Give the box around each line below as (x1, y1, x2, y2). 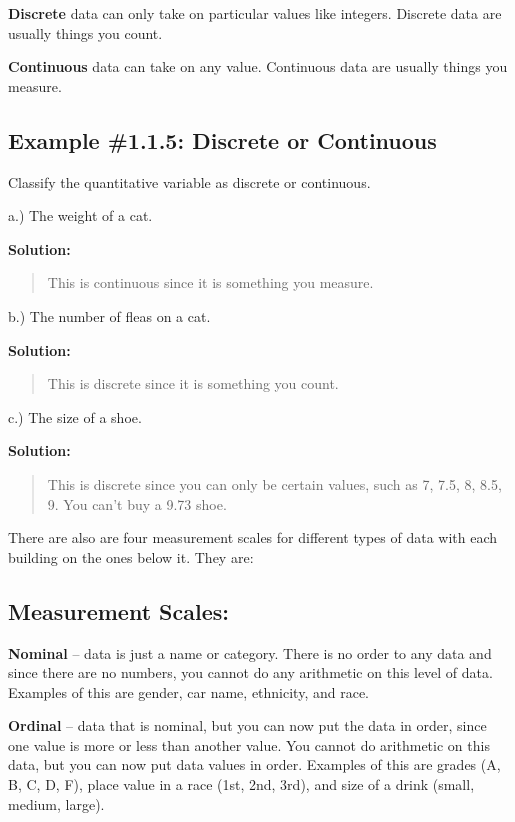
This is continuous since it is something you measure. (47, 272, 374, 293)
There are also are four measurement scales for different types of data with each (8, 527, 498, 548)
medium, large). (8, 793, 105, 814)
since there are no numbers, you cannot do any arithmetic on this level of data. (8, 662, 493, 683)
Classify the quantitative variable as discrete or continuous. (8, 171, 371, 192)
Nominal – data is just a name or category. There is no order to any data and (8, 642, 492, 663)
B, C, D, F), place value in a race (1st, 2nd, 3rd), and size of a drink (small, (8, 774, 475, 795)
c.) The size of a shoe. (8, 406, 142, 427)
